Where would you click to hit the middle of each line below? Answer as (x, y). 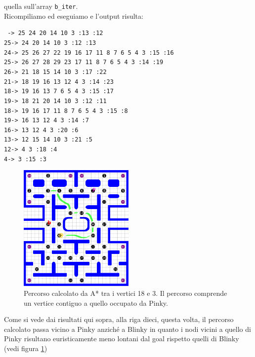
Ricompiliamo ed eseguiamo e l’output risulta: (74, 16)
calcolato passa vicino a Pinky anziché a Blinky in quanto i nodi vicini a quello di (127, 329)
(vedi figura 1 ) (26, 348)
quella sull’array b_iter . (41, 6)
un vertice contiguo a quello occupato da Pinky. (96, 303)
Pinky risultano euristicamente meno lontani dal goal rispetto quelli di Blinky (122, 339)
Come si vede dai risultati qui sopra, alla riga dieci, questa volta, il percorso (119, 319)
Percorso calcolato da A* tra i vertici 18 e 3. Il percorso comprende (126, 293)
